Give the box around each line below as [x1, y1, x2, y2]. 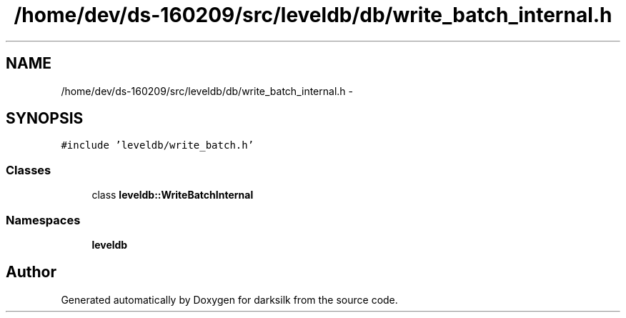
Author [6, 263, 56, 282]
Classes [6, 162, 51, 177]
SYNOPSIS [6, 109, 84, 128]
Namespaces [6, 212, 81, 227]
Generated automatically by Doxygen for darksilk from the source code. [61, 293, 398, 306]
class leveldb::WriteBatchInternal [91, 189, 254, 202]
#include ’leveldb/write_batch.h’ [61, 139, 254, 151]
